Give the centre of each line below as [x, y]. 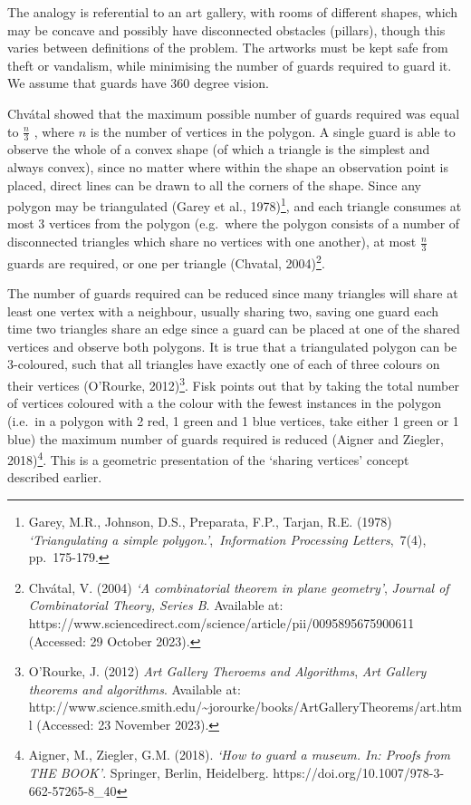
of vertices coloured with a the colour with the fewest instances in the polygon [225, 403]
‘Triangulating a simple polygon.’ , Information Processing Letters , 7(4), [227, 539]
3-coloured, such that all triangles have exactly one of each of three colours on [224, 364]
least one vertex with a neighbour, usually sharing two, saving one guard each [223, 310]
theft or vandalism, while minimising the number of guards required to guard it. [230, 65]
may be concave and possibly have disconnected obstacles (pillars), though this [226, 29]
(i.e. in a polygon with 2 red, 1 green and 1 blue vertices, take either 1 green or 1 [233, 420]
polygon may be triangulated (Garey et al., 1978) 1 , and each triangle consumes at [235, 204]
